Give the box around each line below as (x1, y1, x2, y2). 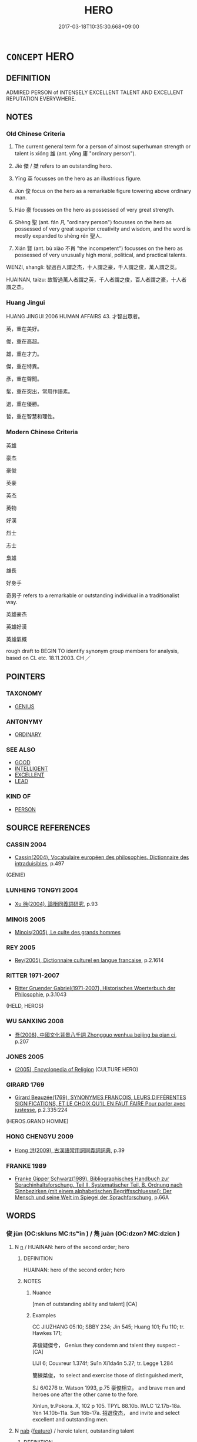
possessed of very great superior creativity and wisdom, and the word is (14, 225, 191, 232)
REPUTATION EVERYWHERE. (6, 95, 76, 102)
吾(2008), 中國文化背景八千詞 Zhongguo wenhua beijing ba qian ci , (14, 1031, 177, 1038)
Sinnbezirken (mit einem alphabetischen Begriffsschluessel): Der (14, 1187, 172, 1194)
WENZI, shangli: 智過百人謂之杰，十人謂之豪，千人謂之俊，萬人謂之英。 (6, 264, 181, 271)
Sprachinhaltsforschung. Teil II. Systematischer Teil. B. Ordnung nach (14, 1181, 183, 1188)
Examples (32, 1311, 56, 1318)
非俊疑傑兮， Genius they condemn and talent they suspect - (32, 1341, 181, 1348)
